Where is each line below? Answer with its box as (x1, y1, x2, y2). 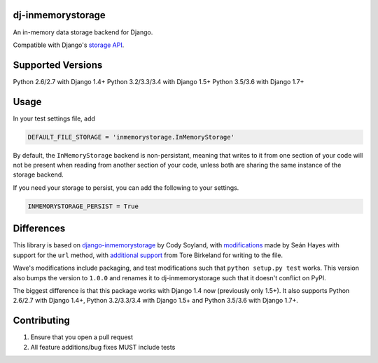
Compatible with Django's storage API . (13, 41, 125, 49)
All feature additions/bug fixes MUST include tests (30, 343, 176, 351)
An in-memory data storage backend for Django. (13, 28, 153, 36)
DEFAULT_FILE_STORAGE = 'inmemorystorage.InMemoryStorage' (27, 133, 234, 141)
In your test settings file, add (13, 114, 96, 123)
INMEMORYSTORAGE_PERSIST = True (27, 202, 139, 210)
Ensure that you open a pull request (30, 333, 133, 341)
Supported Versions (13, 59, 103, 71)
